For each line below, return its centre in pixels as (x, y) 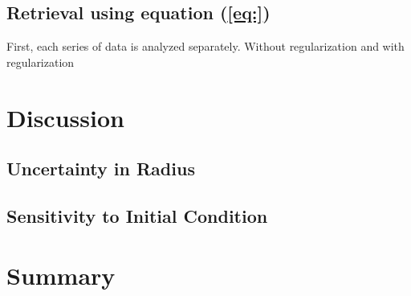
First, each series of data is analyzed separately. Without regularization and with (205, 46)
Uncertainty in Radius (101, 169)
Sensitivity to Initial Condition (137, 215)
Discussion (65, 117)
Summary (61, 275)
